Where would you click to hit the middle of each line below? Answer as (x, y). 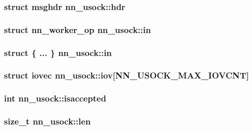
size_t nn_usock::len (47, 121)
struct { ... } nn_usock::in (58, 52)
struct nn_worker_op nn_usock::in (78, 29)
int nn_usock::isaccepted (55, 98)
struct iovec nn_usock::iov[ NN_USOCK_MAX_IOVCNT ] (127, 75)
